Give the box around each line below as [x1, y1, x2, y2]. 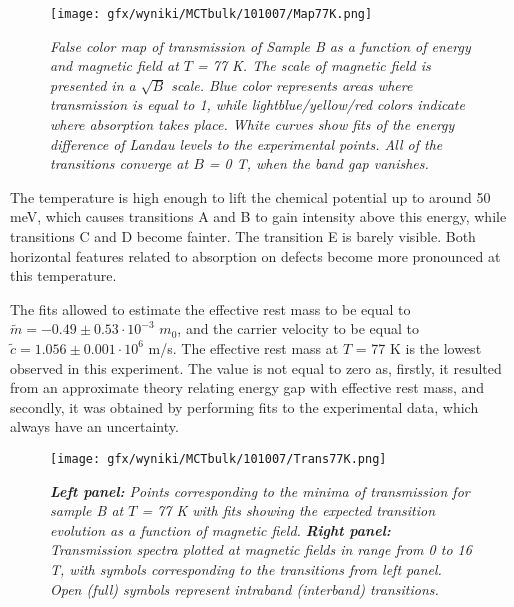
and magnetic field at [50, 55, 179, 76]
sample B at [50, 500, 124, 521]
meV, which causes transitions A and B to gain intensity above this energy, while [10, 206, 507, 227]
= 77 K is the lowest [355, 337, 482, 358]
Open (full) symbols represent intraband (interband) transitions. [50, 578, 439, 599]
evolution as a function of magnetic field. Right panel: [50, 519, 391, 540]
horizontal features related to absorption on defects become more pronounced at [10, 245, 501, 266]
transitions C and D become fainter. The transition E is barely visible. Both [10, 226, 476, 246]
